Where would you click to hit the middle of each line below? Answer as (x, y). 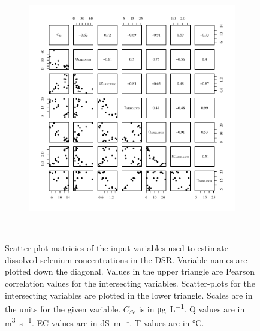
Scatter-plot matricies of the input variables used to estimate (117, 248)
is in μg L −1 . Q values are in (192, 308)
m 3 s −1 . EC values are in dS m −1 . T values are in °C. (105, 322)
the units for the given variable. (63, 309)
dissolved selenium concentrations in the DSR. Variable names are (126, 259)
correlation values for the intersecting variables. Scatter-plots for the (130, 283)
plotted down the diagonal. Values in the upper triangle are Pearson (130, 271)
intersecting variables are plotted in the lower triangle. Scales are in (129, 295)
